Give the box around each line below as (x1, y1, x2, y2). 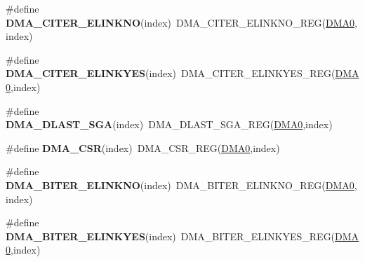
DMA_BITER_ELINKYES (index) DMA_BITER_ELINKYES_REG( (6, 228, 336, 243)
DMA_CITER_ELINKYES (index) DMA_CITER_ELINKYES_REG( (6, 66, 336, 81)
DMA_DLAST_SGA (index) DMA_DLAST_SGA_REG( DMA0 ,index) (6, 117, 333, 132)
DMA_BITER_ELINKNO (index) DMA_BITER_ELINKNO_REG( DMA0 (6, 177, 354, 192)
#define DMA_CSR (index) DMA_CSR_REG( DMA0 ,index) (6, 140, 280, 155)
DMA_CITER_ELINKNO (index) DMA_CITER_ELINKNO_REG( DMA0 (6, 15, 355, 29)
